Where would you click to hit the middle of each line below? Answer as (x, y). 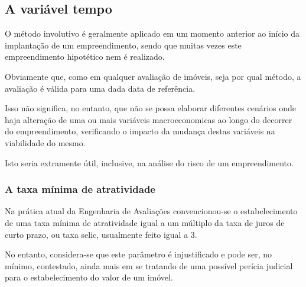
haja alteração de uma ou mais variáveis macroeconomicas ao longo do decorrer (149, 119)
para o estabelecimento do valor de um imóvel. (89, 277)
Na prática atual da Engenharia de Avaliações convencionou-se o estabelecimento (151, 211)
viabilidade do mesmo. (45, 142)
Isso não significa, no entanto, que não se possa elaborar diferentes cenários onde (151, 108)
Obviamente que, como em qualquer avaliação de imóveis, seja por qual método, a (153, 76)
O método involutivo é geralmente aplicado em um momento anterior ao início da (152, 33)
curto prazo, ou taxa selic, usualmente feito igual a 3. (101, 234)
